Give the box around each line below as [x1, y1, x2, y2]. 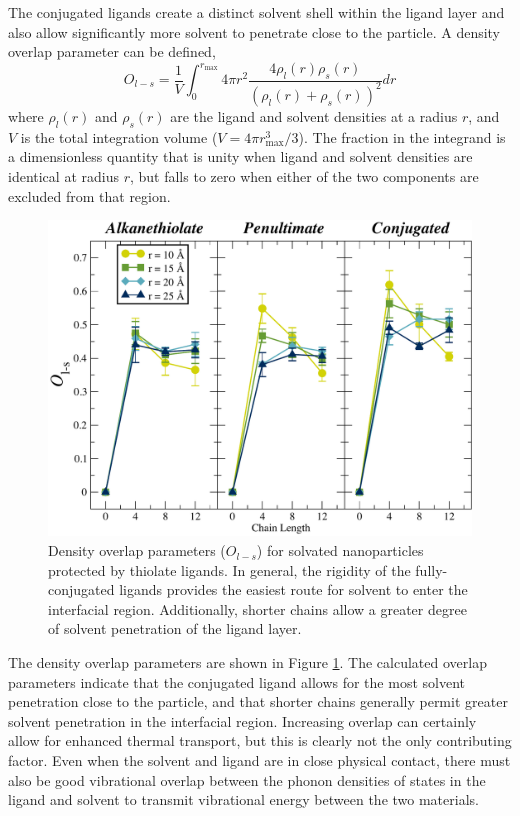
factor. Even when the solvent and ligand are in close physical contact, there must [8, 750, 511, 770]
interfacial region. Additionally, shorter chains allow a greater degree [48, 598, 467, 619]
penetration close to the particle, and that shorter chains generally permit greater [8, 691, 508, 712]
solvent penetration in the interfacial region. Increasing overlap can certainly [8, 710, 477, 731]
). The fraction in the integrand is [298, 126, 506, 147]
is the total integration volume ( [20, 126, 218, 147]
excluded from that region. [8, 185, 171, 206]
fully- [415, 559, 448, 580]
